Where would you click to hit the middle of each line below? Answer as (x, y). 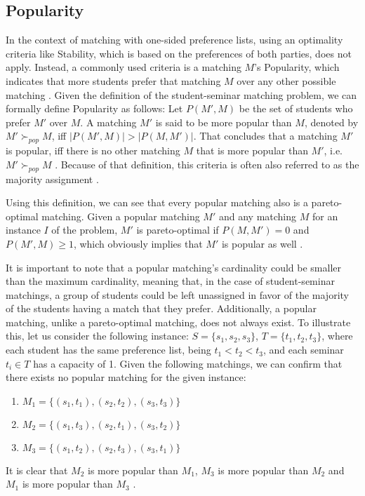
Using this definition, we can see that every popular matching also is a (157, 202)
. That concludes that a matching (265, 136)
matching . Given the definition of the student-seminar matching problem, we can (181, 94)
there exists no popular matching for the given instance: (126, 377)
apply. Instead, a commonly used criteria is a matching (124, 67)
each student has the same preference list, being (108, 350)
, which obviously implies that (138, 243)
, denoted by (331, 122)
